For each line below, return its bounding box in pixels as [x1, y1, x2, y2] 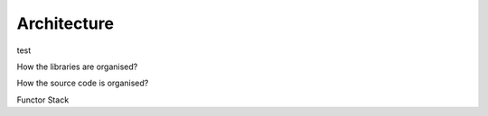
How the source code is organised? [16, 77, 149, 89]
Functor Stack [16, 94, 70, 105]
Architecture [16, 13, 115, 33]
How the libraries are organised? [16, 61, 138, 72]
